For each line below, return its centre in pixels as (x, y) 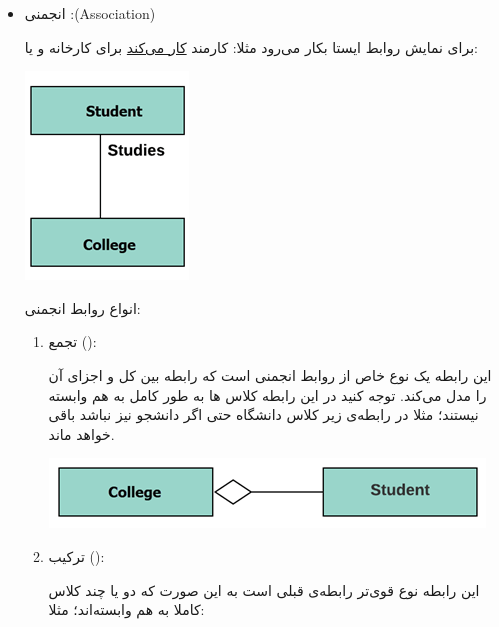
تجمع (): (72, 341)
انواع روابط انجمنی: (82, 307)
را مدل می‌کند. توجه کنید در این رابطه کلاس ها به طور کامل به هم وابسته (267, 394)
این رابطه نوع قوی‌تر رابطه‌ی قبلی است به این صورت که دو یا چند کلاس (264, 589)
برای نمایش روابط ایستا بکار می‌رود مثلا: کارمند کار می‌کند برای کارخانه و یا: (251, 46)
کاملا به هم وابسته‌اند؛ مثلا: (126, 609)
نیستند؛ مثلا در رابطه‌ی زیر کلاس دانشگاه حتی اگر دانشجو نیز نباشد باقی (263, 414)
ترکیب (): (76, 555)
